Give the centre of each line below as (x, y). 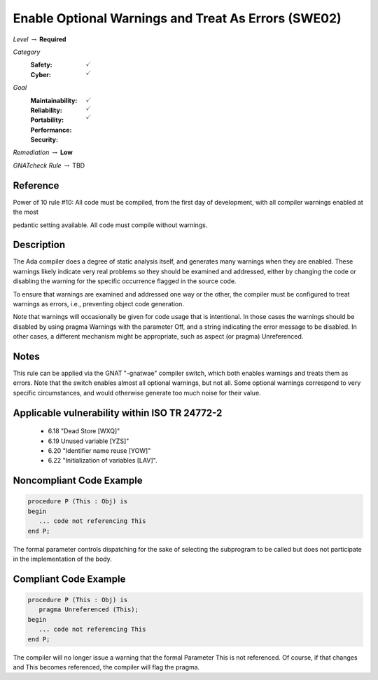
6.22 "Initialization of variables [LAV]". (103, 461)
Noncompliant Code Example (78, 481)
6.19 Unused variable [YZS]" (89, 441)
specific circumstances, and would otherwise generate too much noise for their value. (137, 393)
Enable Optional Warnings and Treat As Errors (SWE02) (177, 18)
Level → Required (40, 39)
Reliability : (46, 110)
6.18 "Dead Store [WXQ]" (84, 431)
